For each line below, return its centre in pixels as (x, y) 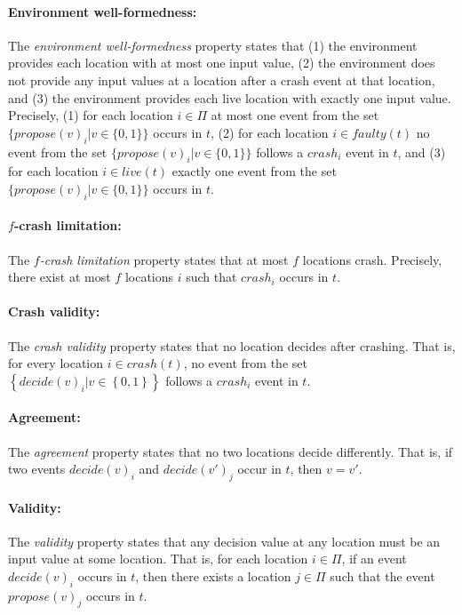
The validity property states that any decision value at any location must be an (224, 541)
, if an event (374, 559)
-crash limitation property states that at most (164, 259)
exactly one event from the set (254, 171)
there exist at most (60, 277)
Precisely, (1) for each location (91, 115)
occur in (259, 469)
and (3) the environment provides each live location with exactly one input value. (230, 97)
